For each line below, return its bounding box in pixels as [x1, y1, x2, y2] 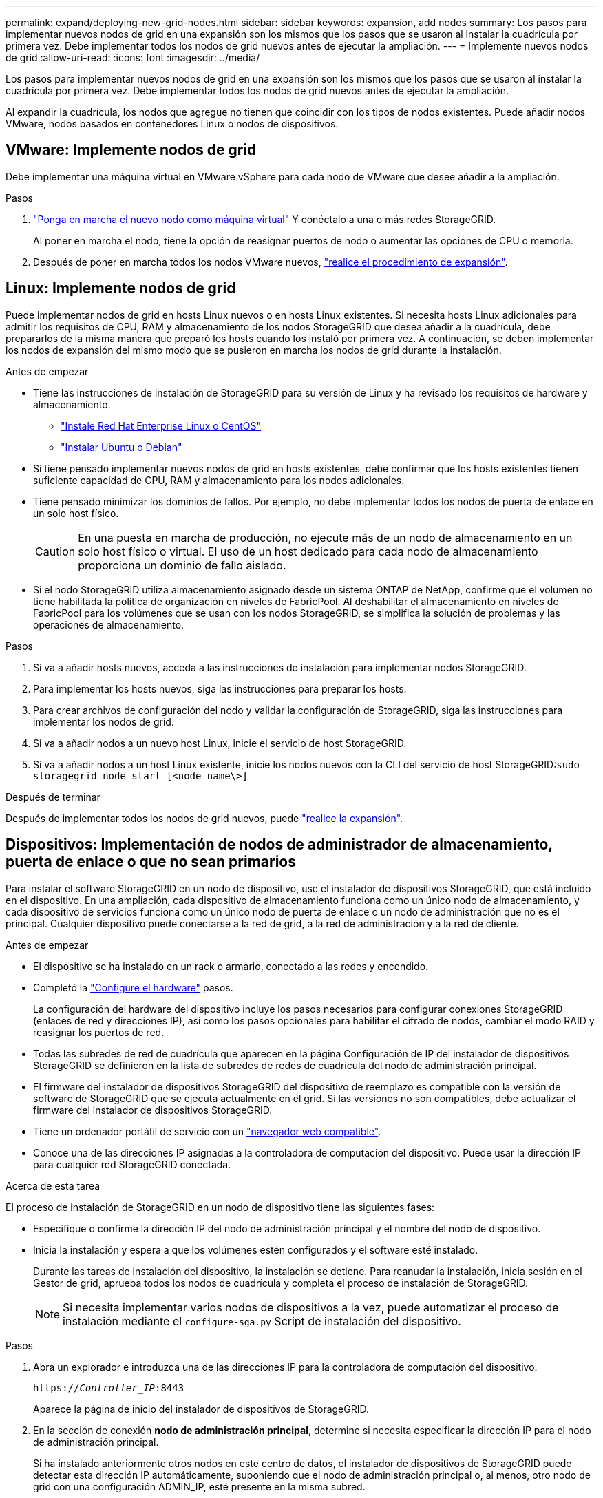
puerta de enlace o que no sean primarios [6, 853, 296, 871]
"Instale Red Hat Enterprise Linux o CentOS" [61, 419, 262, 432]
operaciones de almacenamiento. [33, 618, 184, 631]
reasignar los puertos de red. [33, 1026, 165, 1038]
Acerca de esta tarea [6, 1179, 100, 1192]
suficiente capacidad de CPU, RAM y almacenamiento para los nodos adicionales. [33, 474, 405, 486]
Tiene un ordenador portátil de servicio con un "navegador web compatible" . [33, 1125, 381, 1137]
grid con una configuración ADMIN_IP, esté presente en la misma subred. [33, 1480, 366, 1492]
